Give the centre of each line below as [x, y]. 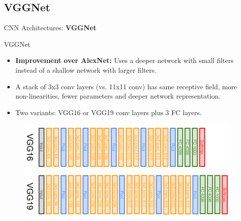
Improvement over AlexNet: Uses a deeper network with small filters [124, 60]
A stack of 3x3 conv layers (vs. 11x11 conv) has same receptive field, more [126, 86]
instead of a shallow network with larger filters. [86, 70]
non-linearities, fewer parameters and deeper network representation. [118, 96]
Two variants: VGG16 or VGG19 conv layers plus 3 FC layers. [109, 112]
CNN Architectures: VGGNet [50, 28]
